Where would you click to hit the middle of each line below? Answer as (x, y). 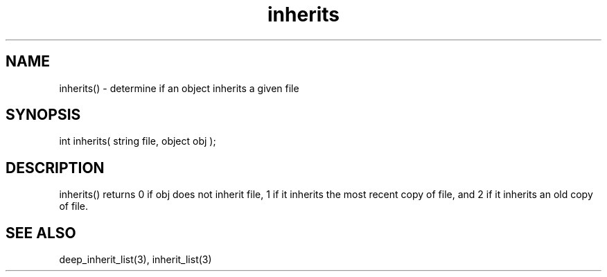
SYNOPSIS (43, 115)
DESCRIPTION (55, 168)
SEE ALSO (41, 233)
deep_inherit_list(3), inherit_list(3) (135, 260)
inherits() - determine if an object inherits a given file (179, 88)
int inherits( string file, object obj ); (138, 141)
